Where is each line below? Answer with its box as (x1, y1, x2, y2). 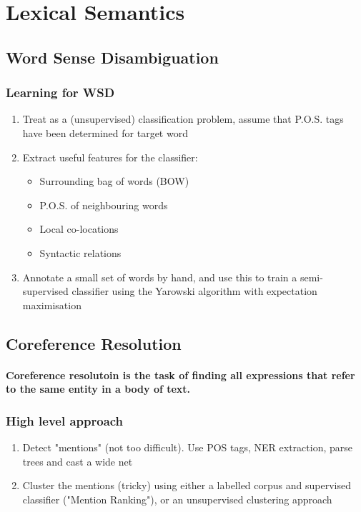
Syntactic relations (39, 245, 122, 260)
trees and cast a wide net (22, 453, 133, 468)
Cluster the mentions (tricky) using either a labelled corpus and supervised (22, 478, 351, 493)
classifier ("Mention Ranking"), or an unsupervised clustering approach (22, 491, 332, 506)
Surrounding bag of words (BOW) (39, 174, 189, 189)
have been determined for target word (22, 125, 188, 140)
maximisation (22, 297, 81, 312)
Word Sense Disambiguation (6, 46, 219, 68)
